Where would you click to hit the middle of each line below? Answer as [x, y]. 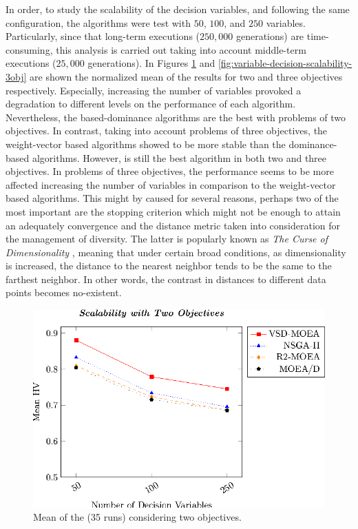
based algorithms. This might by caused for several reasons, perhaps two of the [172, 198]
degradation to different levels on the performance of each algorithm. [151, 104]
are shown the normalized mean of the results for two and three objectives [186, 76]
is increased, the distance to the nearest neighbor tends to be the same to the [169, 266]
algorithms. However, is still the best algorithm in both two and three [179, 157]
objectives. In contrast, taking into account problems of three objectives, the [167, 131]
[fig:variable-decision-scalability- [285, 63]
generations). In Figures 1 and [151, 63]
